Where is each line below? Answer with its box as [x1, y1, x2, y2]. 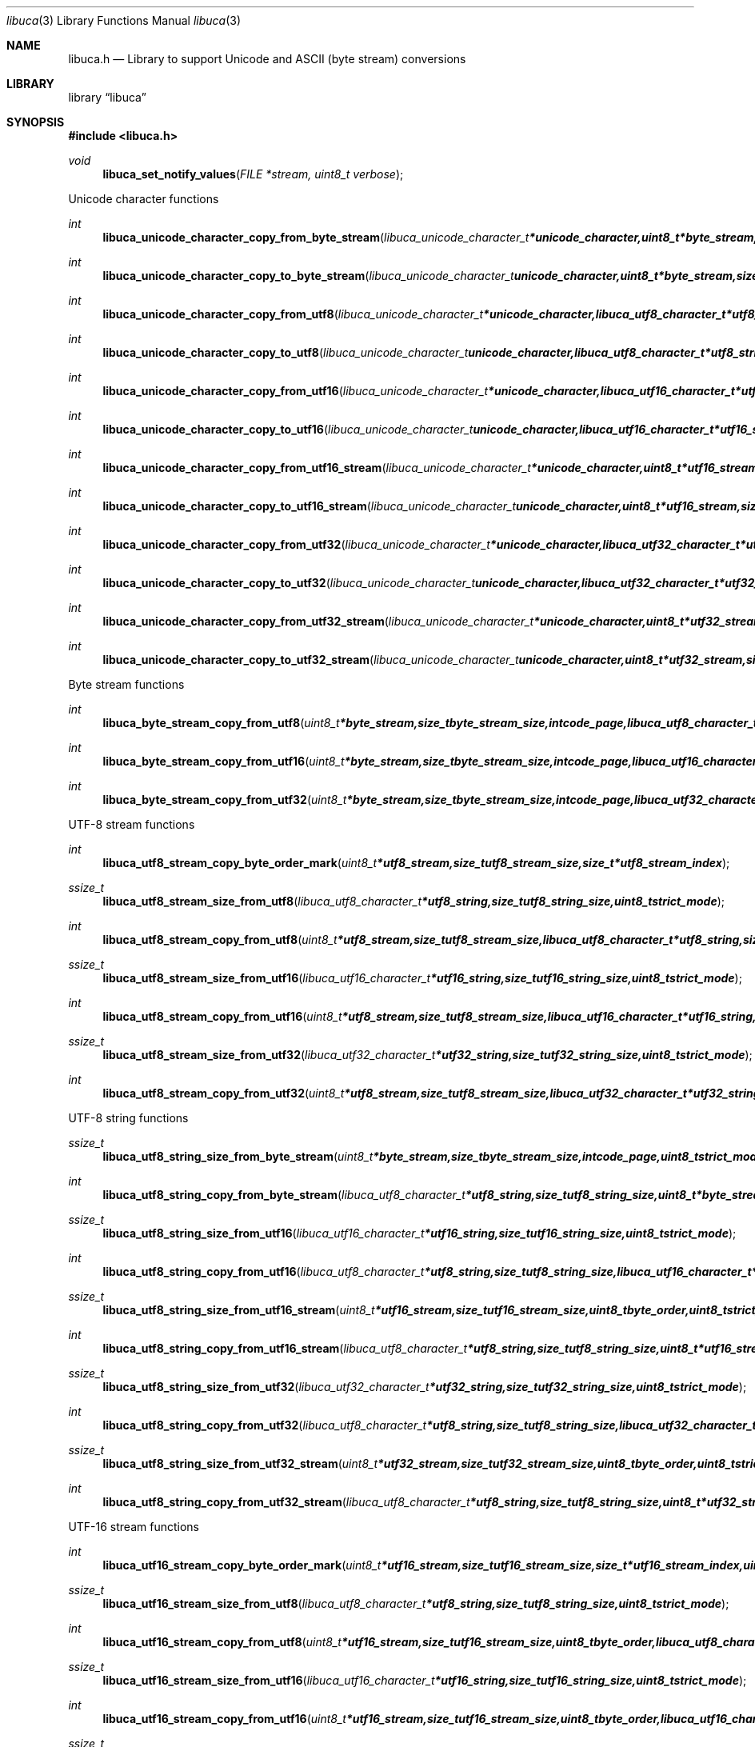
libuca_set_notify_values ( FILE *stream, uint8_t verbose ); [102, 167, 404, 181]
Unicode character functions [68, 192, 219, 206]
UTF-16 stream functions [68, 1520, 199, 1533]
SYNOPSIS [6, 115, 65, 129]
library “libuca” [68, 90, 146, 104]
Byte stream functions [68, 678, 185, 691]
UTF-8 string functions [68, 1111, 189, 1125]
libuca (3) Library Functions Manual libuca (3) [6, 14, 242, 27]
